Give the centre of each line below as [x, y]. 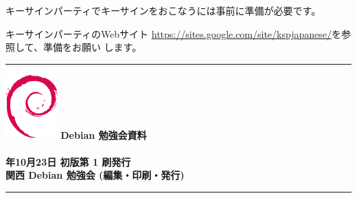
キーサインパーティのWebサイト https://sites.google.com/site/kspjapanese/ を [173, 33]
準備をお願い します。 [92, 47]
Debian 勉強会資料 [104, 134]
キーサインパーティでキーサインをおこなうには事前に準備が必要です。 [163, 10]
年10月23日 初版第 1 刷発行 [68, 161]
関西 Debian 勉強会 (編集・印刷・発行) [95, 175]
